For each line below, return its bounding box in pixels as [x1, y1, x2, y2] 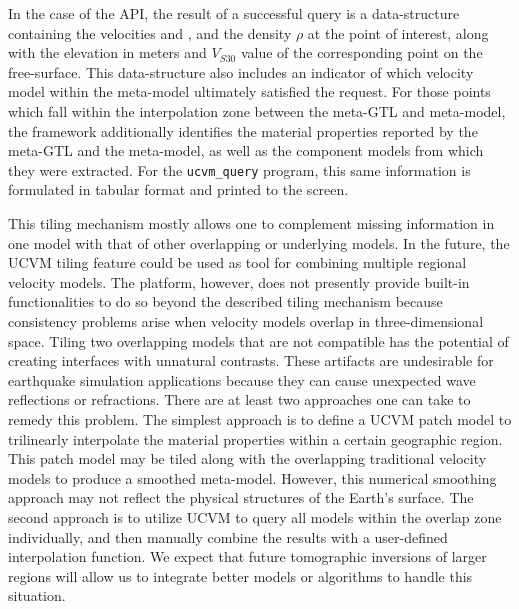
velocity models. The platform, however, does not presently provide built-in [8, 271, 470, 292]
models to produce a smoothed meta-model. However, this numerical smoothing [8, 467, 497, 488]
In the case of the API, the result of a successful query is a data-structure [8, 3, 460, 23]
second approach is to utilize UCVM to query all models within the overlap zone [8, 506, 502, 527]
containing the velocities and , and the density [8, 22, 292, 43]
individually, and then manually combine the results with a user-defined [8, 526, 448, 547]
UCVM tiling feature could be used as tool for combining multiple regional [8, 252, 467, 273]
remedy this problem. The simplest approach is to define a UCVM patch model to [8, 408, 512, 429]
